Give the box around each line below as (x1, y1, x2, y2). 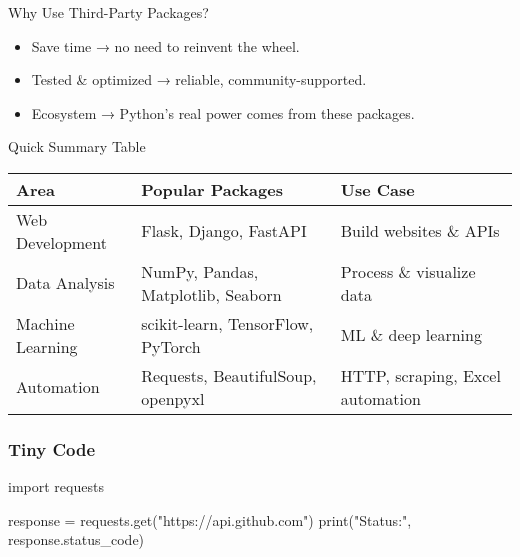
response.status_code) (8, 529, 145, 550)
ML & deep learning (340, 323, 482, 347)
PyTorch (141, 334, 201, 358)
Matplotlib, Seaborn (141, 282, 282, 306)
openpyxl (141, 386, 205, 410)
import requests (8, 476, 104, 497)
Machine (16, 311, 75, 335)
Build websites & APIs (340, 219, 500, 243)
